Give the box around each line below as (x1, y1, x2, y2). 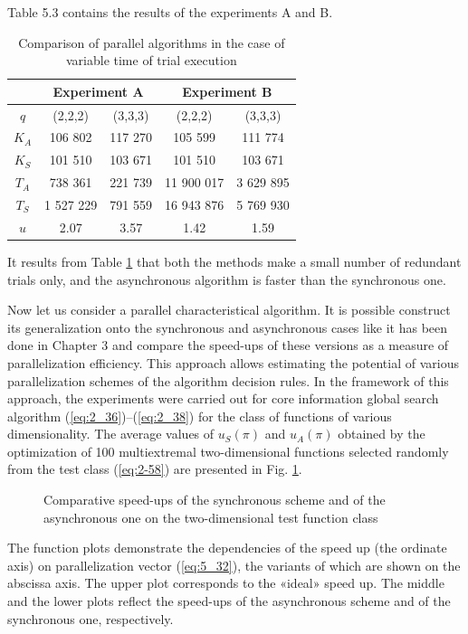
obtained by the (338, 424, 425, 443)
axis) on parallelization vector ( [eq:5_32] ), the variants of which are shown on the (7, 555, 461, 574)
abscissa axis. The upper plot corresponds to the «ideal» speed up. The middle (7, 573, 444, 592)
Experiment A (53, 81, 144, 100)
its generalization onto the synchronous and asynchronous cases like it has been (7, 317, 448, 336)
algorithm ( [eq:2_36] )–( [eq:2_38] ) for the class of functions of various (7, 406, 392, 425)
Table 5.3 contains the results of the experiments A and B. (7, 3, 333, 21)
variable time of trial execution (65, 51, 237, 70)
